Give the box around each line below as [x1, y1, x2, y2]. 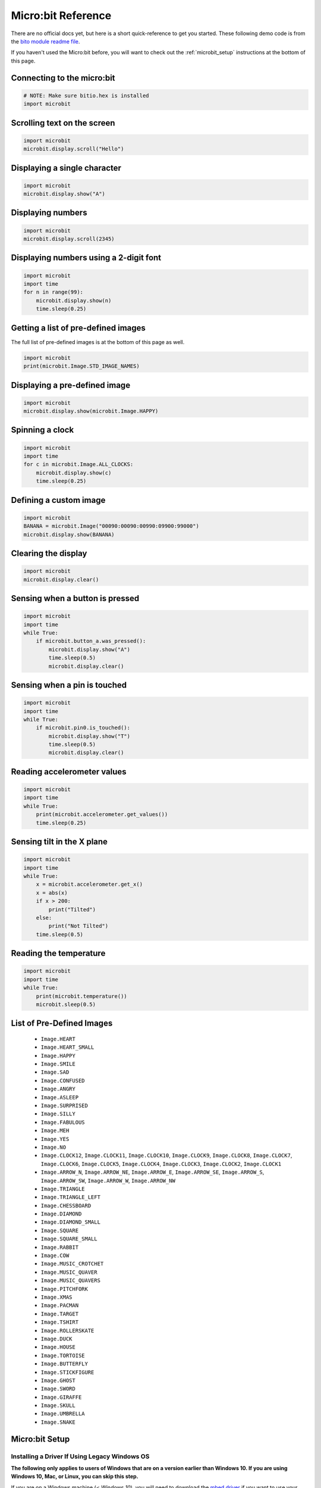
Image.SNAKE [40, 1418, 75, 1426]
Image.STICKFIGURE [40, 1369, 95, 1376]
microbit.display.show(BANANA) [23, 531, 115, 538]
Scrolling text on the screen [11, 118, 115, 128]
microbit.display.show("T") [48, 733, 131, 739]
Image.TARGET [40, 1310, 79, 1317]
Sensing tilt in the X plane [11, 837, 108, 847]
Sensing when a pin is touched [11, 680, 127, 690]
